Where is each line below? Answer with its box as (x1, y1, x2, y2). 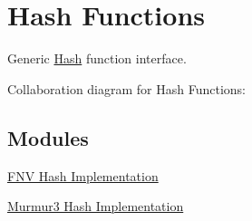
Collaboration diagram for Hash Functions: (7, 79, 247, 98)
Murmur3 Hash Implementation (7, 197, 184, 216)
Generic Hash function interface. (7, 49, 187, 68)
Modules (7, 123, 89, 151)
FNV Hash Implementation (7, 166, 159, 185)
